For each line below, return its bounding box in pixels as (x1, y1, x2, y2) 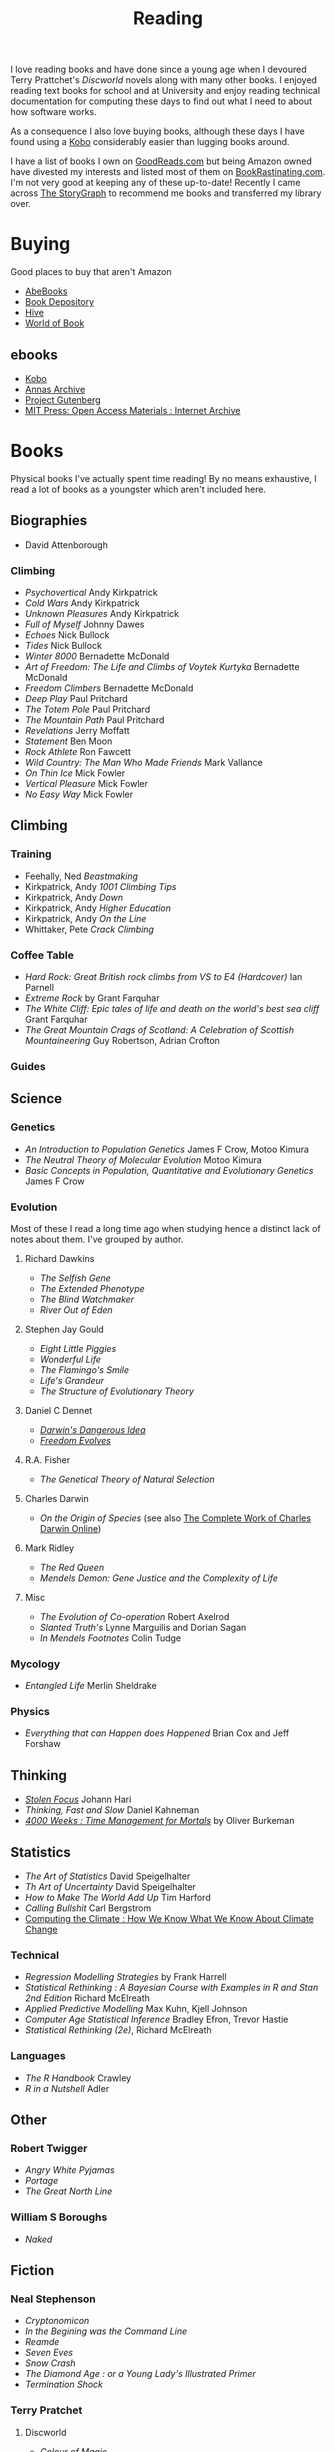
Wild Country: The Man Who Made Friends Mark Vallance (24, 756, 263, 768)
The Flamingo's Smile (39, 1363, 130, 1376)
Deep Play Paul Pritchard (24, 692, 128, 704)
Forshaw (24, 1738, 62, 1750)
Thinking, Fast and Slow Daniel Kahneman (24, 1804, 200, 1816)
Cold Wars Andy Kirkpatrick (24, 597, 140, 609)
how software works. (10, 106, 97, 118)
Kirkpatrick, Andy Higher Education (24, 902, 172, 914)
